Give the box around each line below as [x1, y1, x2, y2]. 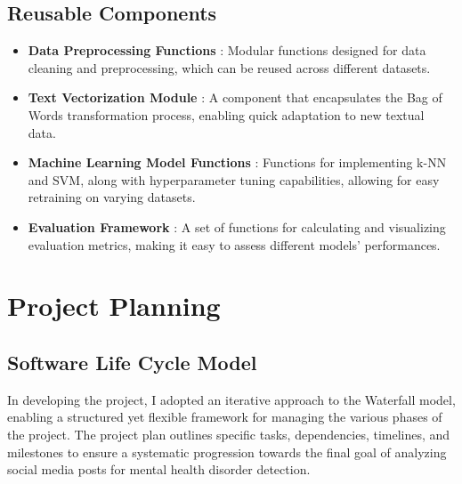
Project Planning [7, 287, 221, 324]
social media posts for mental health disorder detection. [7, 460, 311, 479]
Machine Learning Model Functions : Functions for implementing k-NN [28, 153, 447, 172]
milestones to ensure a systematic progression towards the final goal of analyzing [7, 442, 447, 461]
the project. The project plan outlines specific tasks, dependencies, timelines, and [7, 424, 450, 443]
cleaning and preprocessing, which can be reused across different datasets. [28, 58, 431, 77]
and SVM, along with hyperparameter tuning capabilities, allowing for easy [28, 170, 440, 189]
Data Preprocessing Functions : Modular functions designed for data [28, 41, 426, 60]
